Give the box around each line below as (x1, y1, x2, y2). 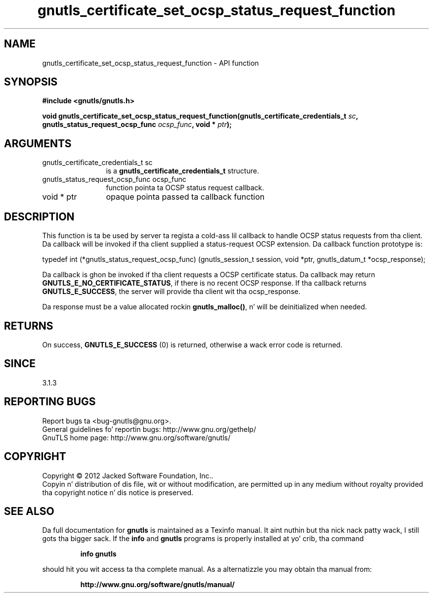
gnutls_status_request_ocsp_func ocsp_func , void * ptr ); (42, 120, 232, 129)
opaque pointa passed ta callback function (106, 192, 265, 202)
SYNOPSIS (4, 76, 58, 88)
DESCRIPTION (4, 210, 75, 223)
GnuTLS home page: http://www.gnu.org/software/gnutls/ (42, 433, 230, 442)
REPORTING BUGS (4, 395, 96, 408)
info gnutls (80, 550, 117, 558)
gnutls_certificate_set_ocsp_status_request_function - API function (42, 58, 259, 67)
